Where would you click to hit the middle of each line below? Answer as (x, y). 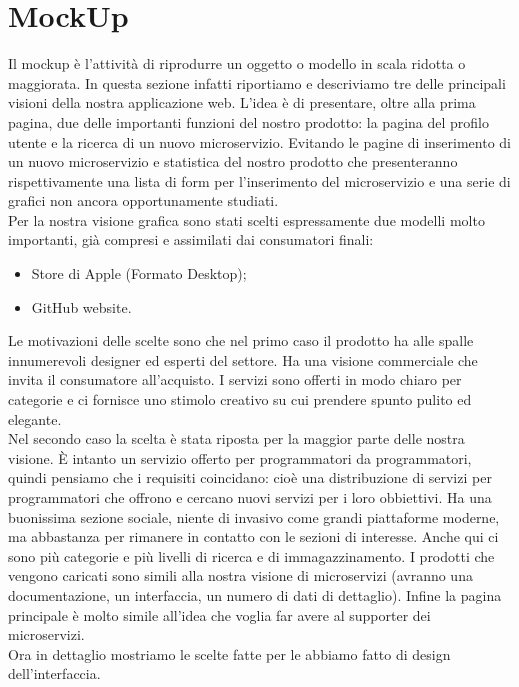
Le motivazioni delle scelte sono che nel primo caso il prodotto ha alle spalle (241, 340)
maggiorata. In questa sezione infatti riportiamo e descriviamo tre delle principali (257, 82)
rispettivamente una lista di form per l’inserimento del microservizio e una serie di (259, 180)
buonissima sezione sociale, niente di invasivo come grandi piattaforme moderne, (254, 516)
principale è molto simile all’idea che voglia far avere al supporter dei (219, 614)
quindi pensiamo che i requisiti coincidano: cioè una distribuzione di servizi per (250, 477)
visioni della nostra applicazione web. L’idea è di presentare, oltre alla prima (242, 102)
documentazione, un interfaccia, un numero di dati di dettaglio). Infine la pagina (255, 594)
